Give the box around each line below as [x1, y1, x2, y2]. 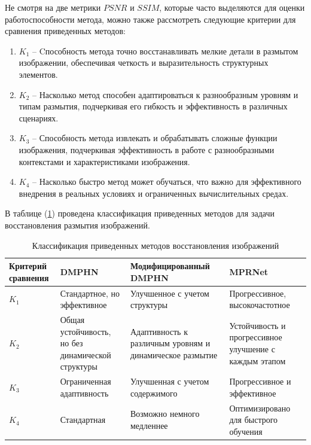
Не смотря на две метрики [5, 1, 101, 13]
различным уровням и [130, 337, 211, 349]
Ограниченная [60, 375, 111, 388]
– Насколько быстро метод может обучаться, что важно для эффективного [32, 175, 301, 188]
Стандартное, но [60, 286, 120, 299]
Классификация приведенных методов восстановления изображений [32, 239, 279, 251]
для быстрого [229, 413, 278, 426]
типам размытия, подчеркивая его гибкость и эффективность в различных [19, 100, 288, 112]
